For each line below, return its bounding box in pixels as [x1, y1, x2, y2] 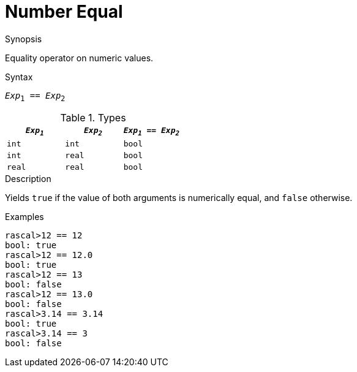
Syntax [5, 71, 33, 82]
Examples [5, 211, 44, 222]
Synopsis [5, 33, 42, 44]
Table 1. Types [60, 111, 126, 124]
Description [5, 173, 51, 184]
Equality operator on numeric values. [5, 52, 154, 63]
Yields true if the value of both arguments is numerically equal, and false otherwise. [5, 192, 353, 203]
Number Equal [5, 1, 123, 22]
